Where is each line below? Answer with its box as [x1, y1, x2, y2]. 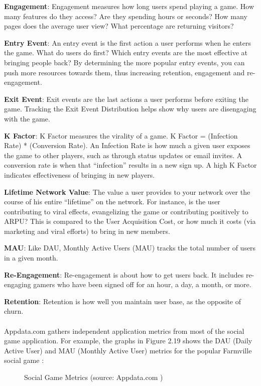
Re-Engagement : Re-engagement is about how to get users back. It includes [4, 269, 244, 280]
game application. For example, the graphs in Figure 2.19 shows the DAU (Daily [4, 335, 252, 346]
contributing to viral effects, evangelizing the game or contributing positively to [4, 206, 248, 216]
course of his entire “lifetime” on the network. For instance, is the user [4, 196, 220, 207]
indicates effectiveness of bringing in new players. [4, 169, 155, 180]
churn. [4, 306, 24, 316]
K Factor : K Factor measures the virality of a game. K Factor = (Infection [4, 130, 238, 141]
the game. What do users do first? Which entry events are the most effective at [4, 47, 248, 58]
